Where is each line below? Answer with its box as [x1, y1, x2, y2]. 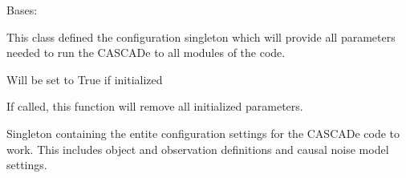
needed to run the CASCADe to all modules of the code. [6, 44, 286, 61]
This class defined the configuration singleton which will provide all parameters [6, 28, 396, 45]
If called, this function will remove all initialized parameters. [6, 98, 303, 115]
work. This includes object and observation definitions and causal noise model [6, 140, 389, 157]
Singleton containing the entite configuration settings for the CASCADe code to [6, 124, 400, 141]
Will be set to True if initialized [6, 71, 163, 87]
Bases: [6, 2, 38, 18]
